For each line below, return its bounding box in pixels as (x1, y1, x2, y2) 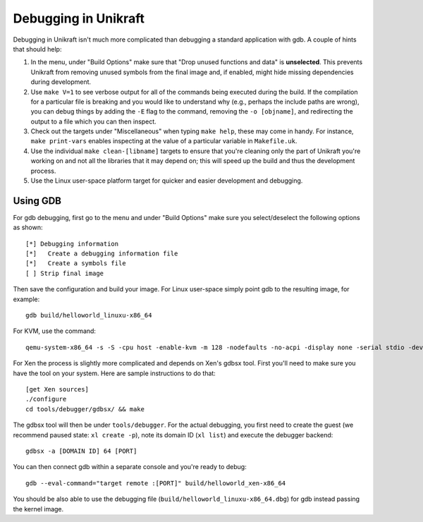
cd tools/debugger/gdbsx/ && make (25, 405, 145, 413)
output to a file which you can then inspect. (30, 117, 157, 126)
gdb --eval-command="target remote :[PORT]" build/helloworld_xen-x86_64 (25, 479, 286, 487)
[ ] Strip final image (25, 269, 104, 277)
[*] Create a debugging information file (25, 250, 178, 257)
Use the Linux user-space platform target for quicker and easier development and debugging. (30, 176, 303, 185)
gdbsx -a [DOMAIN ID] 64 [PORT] (25, 447, 137, 455)
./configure (25, 395, 67, 403)
